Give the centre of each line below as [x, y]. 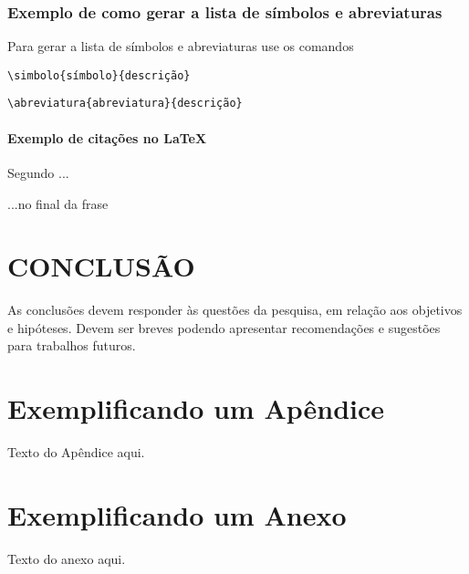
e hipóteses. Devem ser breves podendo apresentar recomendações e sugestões [224, 327]
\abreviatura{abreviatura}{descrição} [125, 104]
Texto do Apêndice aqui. [76, 452]
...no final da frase [58, 203]
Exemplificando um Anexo [177, 514]
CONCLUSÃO [101, 266]
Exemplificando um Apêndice [196, 408]
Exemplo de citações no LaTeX [107, 137]
